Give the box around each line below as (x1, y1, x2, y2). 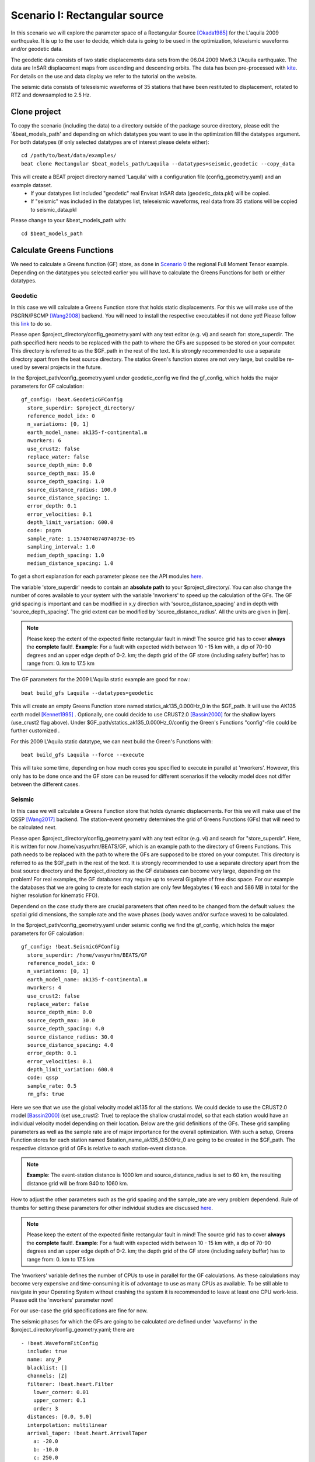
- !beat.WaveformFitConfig (21, 1340, 99, 1346)
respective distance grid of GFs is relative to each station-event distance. (10, 1144, 187, 1151)
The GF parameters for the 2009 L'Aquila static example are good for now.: (10, 676, 191, 683)
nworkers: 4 (27, 984, 61, 991)
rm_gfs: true (27, 1091, 65, 1098)
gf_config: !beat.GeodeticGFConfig (21, 396, 123, 403)
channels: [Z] (27, 1373, 68, 1380)
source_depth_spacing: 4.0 (27, 1025, 104, 1032)
